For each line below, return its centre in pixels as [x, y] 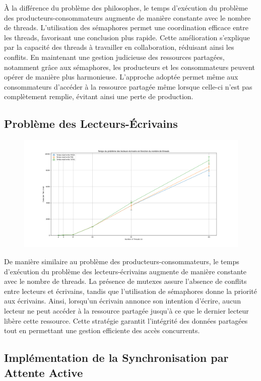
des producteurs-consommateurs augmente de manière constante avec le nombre [127, 17]
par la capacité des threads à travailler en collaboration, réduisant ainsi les [119, 47]
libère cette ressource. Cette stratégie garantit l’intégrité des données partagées [126, 320]
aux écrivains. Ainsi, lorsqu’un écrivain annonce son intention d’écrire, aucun [122, 301]
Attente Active [44, 372]
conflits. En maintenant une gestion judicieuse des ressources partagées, [114, 57]
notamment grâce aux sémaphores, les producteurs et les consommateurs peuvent [130, 67]
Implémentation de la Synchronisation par [116, 358]
